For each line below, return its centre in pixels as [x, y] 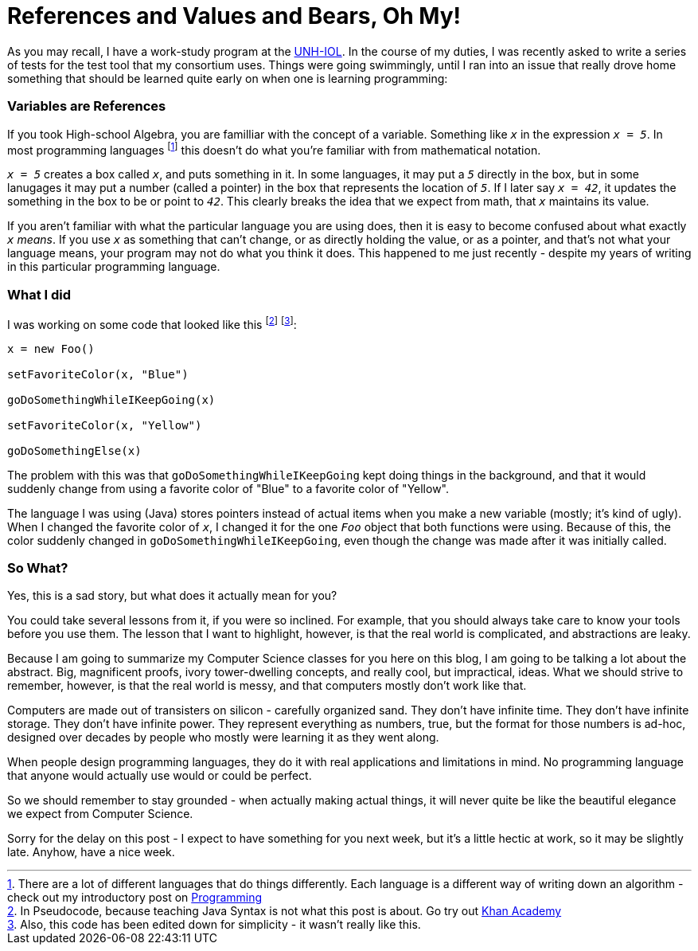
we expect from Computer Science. [100, 814]
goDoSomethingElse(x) [74, 450]
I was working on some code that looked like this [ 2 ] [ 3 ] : [152, 323]
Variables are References [87, 106]
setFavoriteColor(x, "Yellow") [105, 425]
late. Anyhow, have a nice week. [91, 852]
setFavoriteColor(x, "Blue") [98, 374]
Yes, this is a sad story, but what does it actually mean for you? [172, 596]
